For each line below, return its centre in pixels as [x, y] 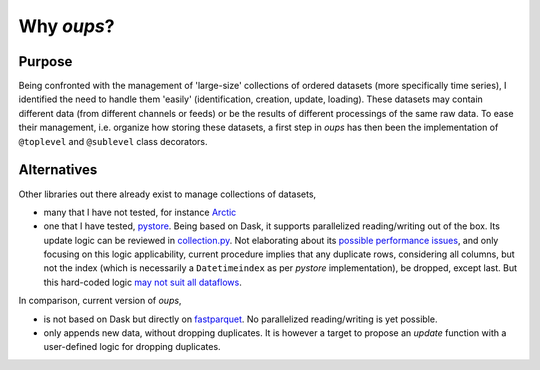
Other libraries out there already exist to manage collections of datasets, [167, 194]
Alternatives [58, 170]
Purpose [45, 61]
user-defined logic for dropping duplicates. [132, 347]
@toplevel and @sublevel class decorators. [113, 141]
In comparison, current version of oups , [100, 301]
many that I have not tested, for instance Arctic [140, 212]
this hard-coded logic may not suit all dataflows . [142, 282]
